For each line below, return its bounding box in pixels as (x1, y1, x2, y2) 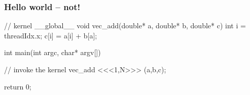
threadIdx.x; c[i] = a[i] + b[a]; (4, 30, 97, 40)
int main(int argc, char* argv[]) (4, 47, 101, 58)
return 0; (4, 81, 31, 91)
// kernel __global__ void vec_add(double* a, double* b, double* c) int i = (4, 20, 246, 31)
